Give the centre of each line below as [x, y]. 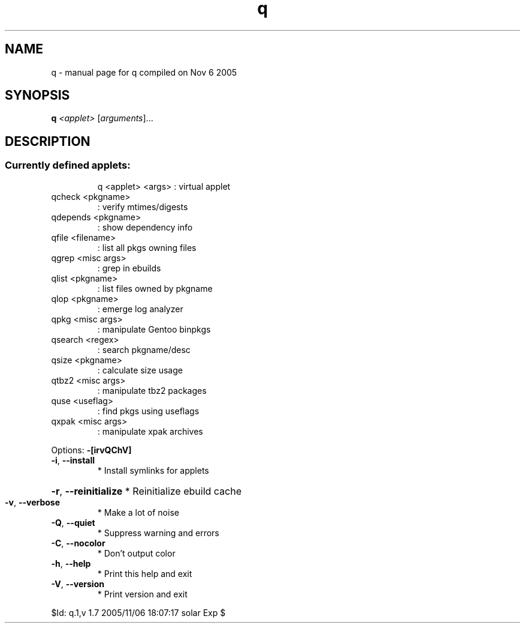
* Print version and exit [142, 594]
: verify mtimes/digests [143, 207]
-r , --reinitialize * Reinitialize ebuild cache [147, 491]
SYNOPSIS [37, 95]
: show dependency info [145, 227]
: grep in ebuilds [129, 268]
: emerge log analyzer [140, 309]
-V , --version [78, 584]
